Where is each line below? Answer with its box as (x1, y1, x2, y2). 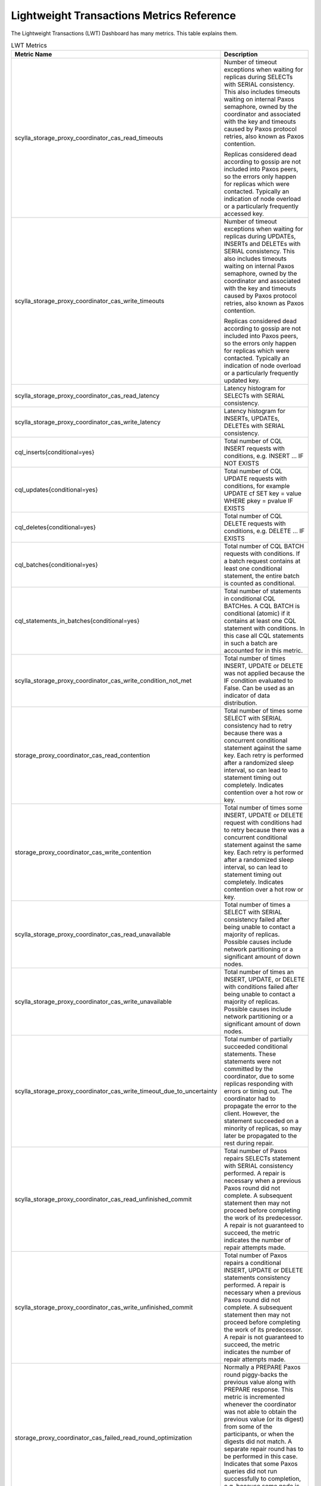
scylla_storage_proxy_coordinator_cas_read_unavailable (14, 930, 171, 939)
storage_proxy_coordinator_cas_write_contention (14, 848, 152, 857)
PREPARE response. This (224, 1386, 294, 1394)
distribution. (224, 699, 258, 707)
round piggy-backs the (224, 1371, 288, 1379)
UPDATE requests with (224, 474, 288, 483)
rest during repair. (224, 1139, 274, 1147)
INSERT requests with (224, 445, 285, 453)
